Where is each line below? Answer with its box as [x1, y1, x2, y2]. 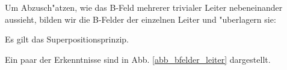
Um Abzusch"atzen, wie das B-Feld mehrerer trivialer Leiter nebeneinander [5, 1, 283, 13]
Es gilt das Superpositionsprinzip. [5, 33, 129, 45]
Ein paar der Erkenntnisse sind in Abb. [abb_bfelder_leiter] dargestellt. [5, 53, 271, 65]
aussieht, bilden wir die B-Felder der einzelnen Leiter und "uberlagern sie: [5, 13, 276, 25]
